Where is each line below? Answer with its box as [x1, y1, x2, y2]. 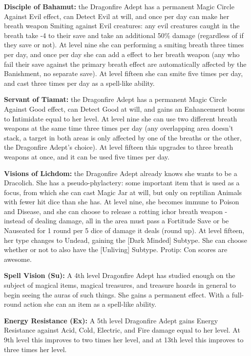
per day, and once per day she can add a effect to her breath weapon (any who [4, 49, 240, 59]
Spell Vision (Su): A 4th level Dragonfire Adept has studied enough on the [4, 270, 235, 280]
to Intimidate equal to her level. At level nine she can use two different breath [4, 113, 237, 123]
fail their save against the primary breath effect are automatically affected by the [4, 59, 247, 69]
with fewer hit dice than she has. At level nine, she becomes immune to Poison [4, 197, 239, 207]
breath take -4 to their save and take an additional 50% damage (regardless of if [4, 30, 244, 40]
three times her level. [4, 344, 67, 354]
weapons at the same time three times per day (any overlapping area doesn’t [4, 123, 233, 133]
